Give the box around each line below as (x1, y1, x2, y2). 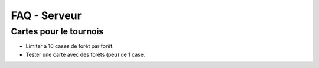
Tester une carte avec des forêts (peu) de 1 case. (25, 51, 145, 58)
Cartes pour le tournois (11, 26, 104, 37)
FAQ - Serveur (11, 9, 82, 22)
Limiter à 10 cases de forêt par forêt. (25, 43, 115, 50)
